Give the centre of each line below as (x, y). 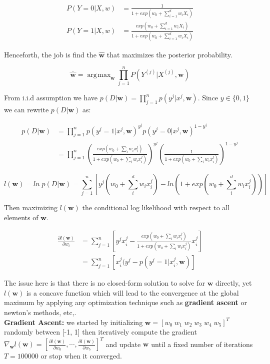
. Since (208, 98)
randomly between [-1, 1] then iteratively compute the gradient (100, 332)
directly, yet (233, 283)
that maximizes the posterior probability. (169, 54)
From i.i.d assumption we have (51, 98)
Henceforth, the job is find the (50, 54)
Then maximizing (31, 207)
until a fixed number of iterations (202, 344)
